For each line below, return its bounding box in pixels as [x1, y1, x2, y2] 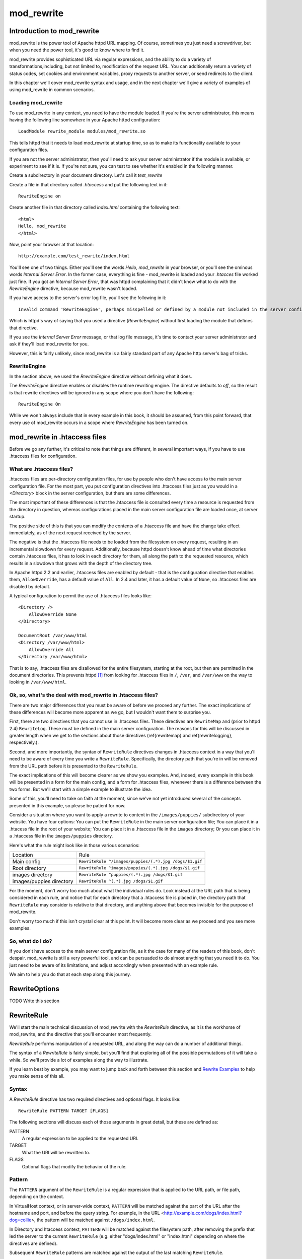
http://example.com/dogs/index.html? [164, 1210, 242, 1216]
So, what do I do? [9, 937, 52, 944]
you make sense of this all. [9, 1073, 65, 1079]
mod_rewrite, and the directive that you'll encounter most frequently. [9, 1031, 152, 1037]
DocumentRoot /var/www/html [18, 633, 88, 639]
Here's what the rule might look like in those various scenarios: [9, 842, 140, 848]
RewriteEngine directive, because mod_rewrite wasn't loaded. [9, 285, 138, 292]
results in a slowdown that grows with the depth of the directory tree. [9, 560, 153, 566]
